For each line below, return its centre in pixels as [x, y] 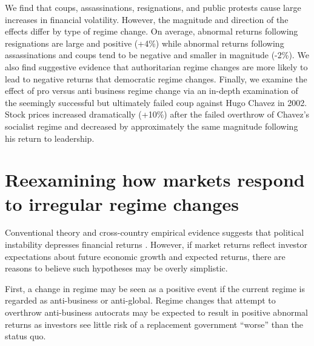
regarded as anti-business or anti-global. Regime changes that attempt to [140, 300]
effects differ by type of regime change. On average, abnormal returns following [152, 31]
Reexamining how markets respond [155, 180]
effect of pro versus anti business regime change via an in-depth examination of [152, 91]
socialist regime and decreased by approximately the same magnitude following [152, 126]
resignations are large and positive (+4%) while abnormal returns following [145, 43]
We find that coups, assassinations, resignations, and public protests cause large [153, 7]
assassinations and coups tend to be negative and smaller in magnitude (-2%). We [157, 55]
